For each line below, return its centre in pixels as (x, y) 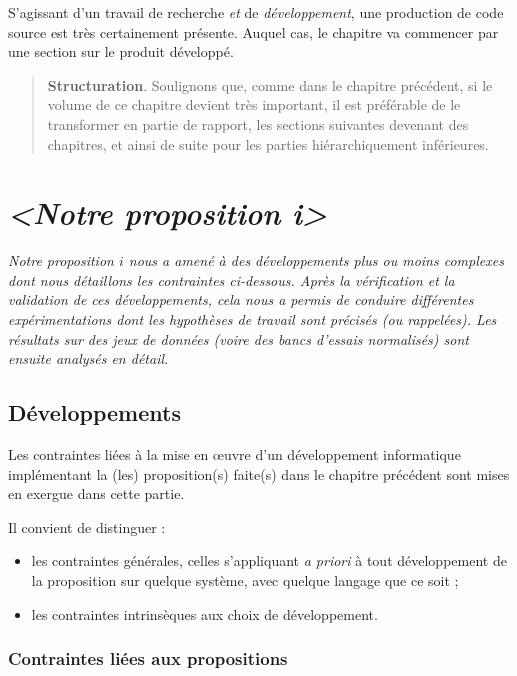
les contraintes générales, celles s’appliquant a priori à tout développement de (269, 560)
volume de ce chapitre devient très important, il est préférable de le (254, 104)
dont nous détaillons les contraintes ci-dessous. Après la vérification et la (231, 279)
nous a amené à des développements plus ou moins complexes (316, 260)
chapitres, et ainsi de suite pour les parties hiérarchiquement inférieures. (268, 143)
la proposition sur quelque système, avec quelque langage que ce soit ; (245, 580)
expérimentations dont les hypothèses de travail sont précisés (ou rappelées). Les (252, 319)
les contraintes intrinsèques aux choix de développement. (204, 613)
